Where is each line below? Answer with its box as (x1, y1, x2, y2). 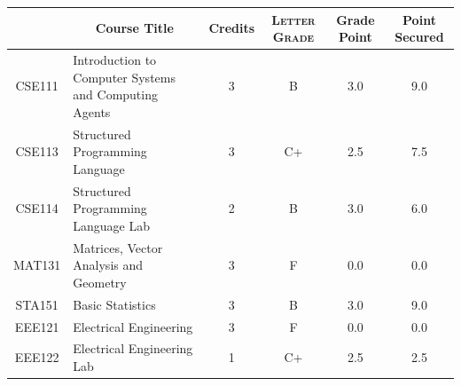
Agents (73, 102, 111, 121)
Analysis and (73, 256, 144, 274)
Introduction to (73, 50, 157, 68)
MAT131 (13, 256, 61, 274)
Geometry (73, 272, 127, 291)
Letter (271, 10, 316, 28)
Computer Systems (73, 67, 176, 86)
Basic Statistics (73, 295, 156, 313)
